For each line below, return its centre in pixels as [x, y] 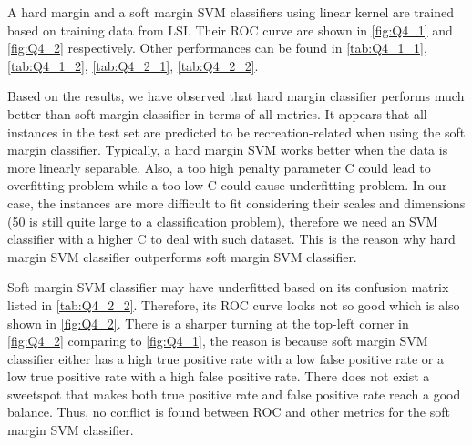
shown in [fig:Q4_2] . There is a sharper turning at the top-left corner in [208, 323]
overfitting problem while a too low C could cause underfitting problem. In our [227, 185]
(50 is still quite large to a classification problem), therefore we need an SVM [223, 221]
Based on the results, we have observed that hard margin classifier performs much [236, 96]
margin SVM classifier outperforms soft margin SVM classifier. [182, 256]
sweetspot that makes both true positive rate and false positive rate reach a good [234, 394]
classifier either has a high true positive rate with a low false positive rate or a [226, 358]
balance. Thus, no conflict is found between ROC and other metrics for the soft [229, 412]
